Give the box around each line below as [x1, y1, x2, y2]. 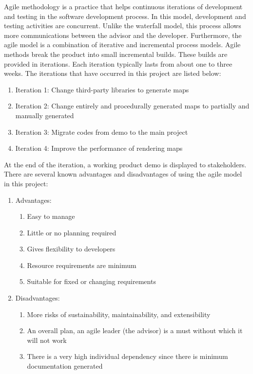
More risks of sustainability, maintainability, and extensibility [27, 309, 211, 319]
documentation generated [27, 361, 103, 371]
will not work [27, 335, 67, 345]
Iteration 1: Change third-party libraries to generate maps [15, 84, 189, 94]
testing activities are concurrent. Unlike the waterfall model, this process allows [4, 20, 241, 31]
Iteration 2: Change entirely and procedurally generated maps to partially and [15, 101, 250, 111]
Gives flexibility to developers [27, 244, 116, 254]
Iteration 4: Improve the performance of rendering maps [15, 143, 183, 153]
